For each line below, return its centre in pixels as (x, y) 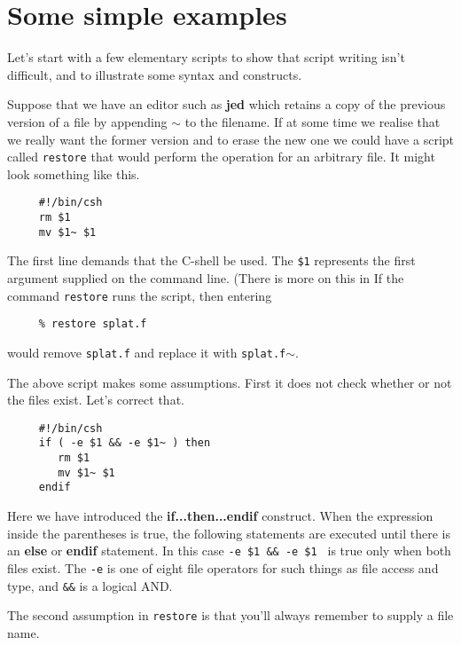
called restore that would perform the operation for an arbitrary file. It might (221, 157)
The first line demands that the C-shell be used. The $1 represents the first (211, 260)
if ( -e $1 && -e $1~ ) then (125, 443)
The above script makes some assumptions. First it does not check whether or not (230, 382)
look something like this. (74, 173)
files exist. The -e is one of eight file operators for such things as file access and (223, 567)
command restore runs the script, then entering (140, 295)
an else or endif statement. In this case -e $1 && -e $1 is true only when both (229, 551)
